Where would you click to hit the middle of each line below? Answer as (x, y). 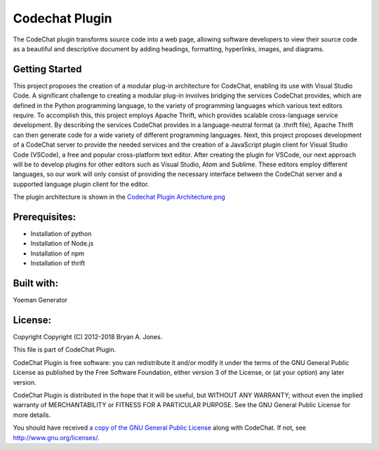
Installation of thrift (58, 263)
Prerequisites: (45, 217)
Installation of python (61, 234)
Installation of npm (57, 253)
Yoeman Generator (40, 300)
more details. (32, 415)
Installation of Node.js (62, 244)
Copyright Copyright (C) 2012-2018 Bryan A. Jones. (88, 337)
